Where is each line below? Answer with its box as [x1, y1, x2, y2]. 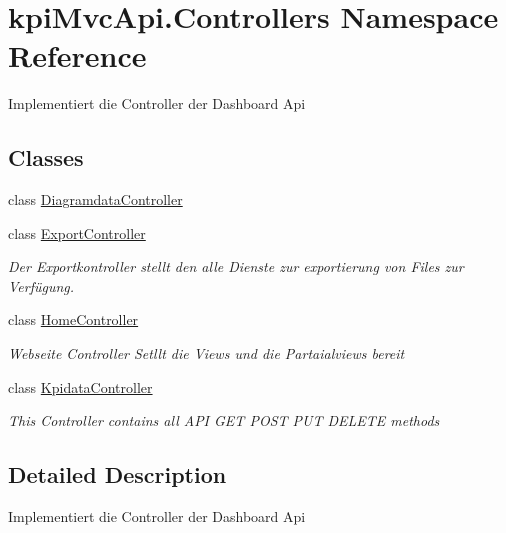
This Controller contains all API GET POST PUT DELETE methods [8, 410, 440, 431]
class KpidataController [8, 376, 153, 397]
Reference [8, 35, 147, 76]
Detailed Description [8, 459, 227, 490]
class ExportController [8, 222, 146, 243]
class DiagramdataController [8, 189, 183, 210]
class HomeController [8, 309, 139, 330]
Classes [8, 142, 84, 173]
